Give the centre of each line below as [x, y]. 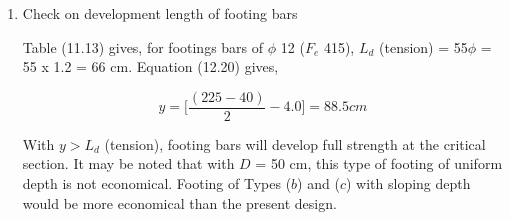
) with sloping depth [408, 183]
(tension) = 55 [423, 46]
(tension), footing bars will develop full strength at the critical [295, 143]
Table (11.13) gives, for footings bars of [143, 46]
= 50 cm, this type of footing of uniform [379, 163]
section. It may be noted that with [128, 163]
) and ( [318, 183]
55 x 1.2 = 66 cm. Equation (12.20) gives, [150, 66]
